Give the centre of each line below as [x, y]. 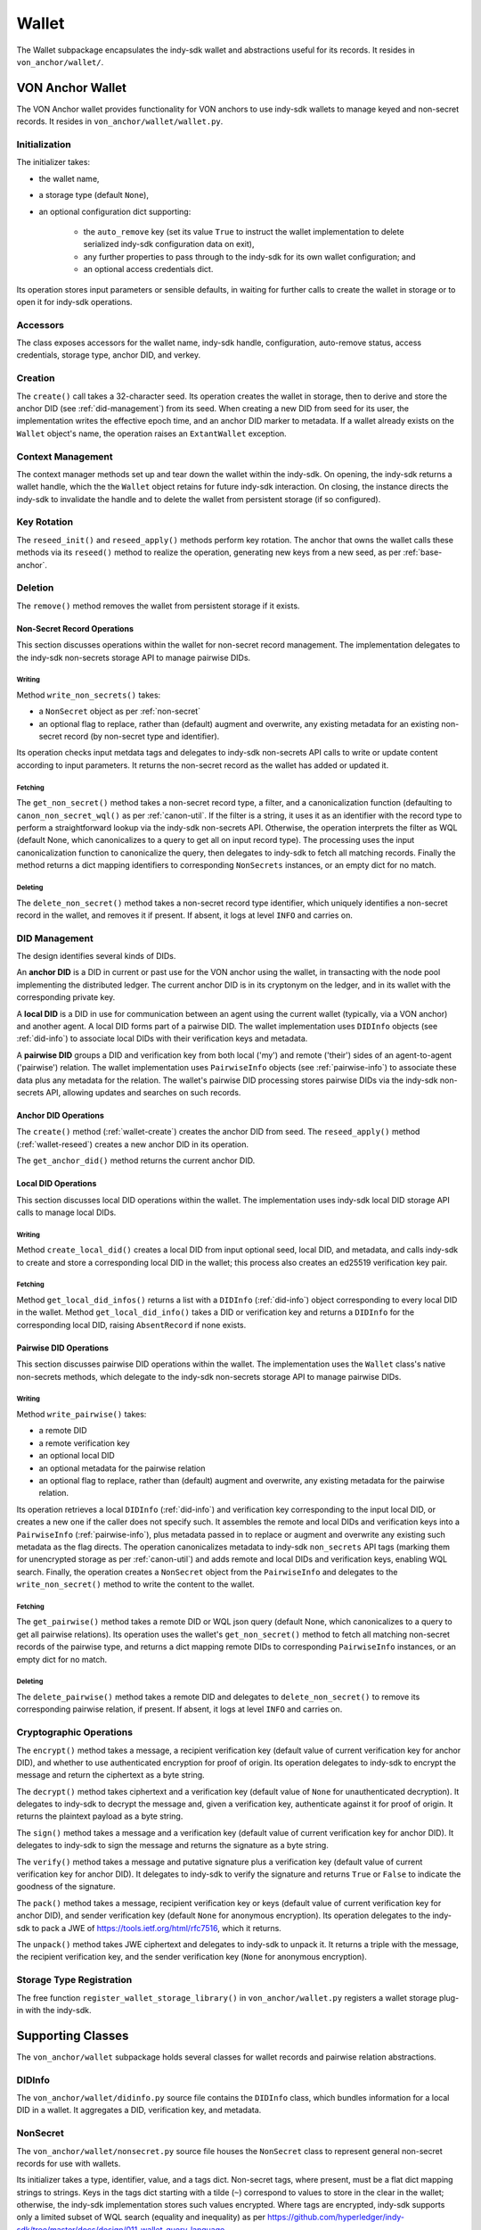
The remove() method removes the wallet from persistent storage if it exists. [158, 606]
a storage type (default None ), [94, 195]
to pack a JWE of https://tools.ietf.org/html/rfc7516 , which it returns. [157, 1928]
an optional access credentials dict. [148, 269]
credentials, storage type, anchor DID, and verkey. [109, 355]
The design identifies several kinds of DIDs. [96, 956]
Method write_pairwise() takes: [82, 1414]
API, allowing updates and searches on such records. [143, 1092]
